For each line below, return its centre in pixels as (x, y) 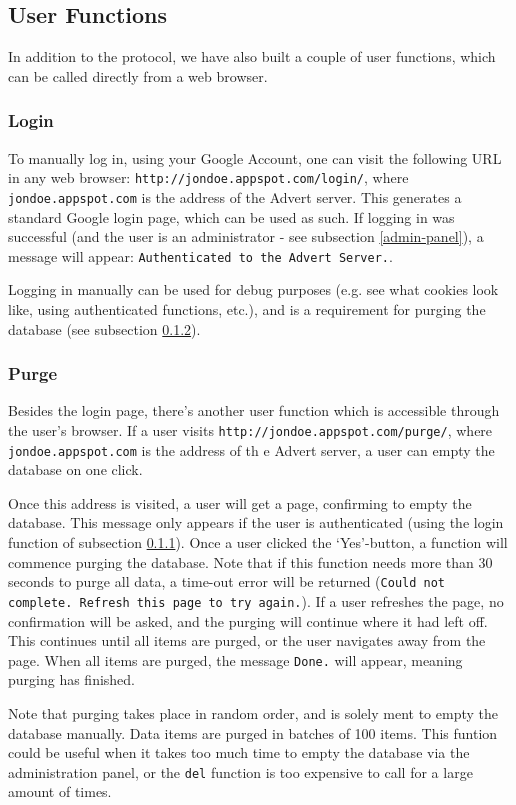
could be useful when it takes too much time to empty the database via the (239, 752)
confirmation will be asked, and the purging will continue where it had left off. (248, 620)
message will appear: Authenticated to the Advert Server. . (200, 255)
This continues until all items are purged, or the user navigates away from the (247, 640)
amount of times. (60, 791)
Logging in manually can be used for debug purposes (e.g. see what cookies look (253, 289)
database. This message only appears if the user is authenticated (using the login (256, 522)
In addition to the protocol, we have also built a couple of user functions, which (252, 56)
